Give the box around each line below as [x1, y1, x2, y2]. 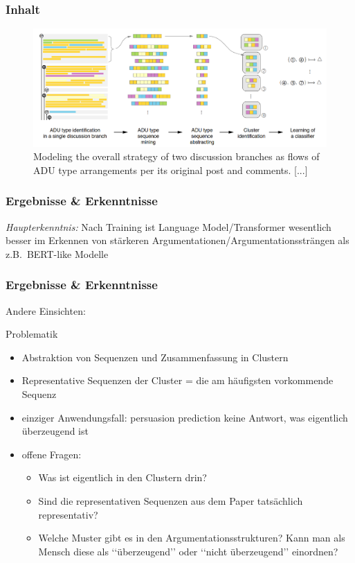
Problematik [6, 327, 58, 341]
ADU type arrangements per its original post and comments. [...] [33, 162, 308, 177]
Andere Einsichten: [6, 303, 86, 318]
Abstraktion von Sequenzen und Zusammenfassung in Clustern [21, 349, 289, 364]
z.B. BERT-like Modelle [6, 246, 109, 261]
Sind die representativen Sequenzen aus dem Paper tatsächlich [38, 493, 303, 508]
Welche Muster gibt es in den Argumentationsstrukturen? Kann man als [38, 530, 345, 545]
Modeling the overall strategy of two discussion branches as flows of [33, 149, 320, 164]
